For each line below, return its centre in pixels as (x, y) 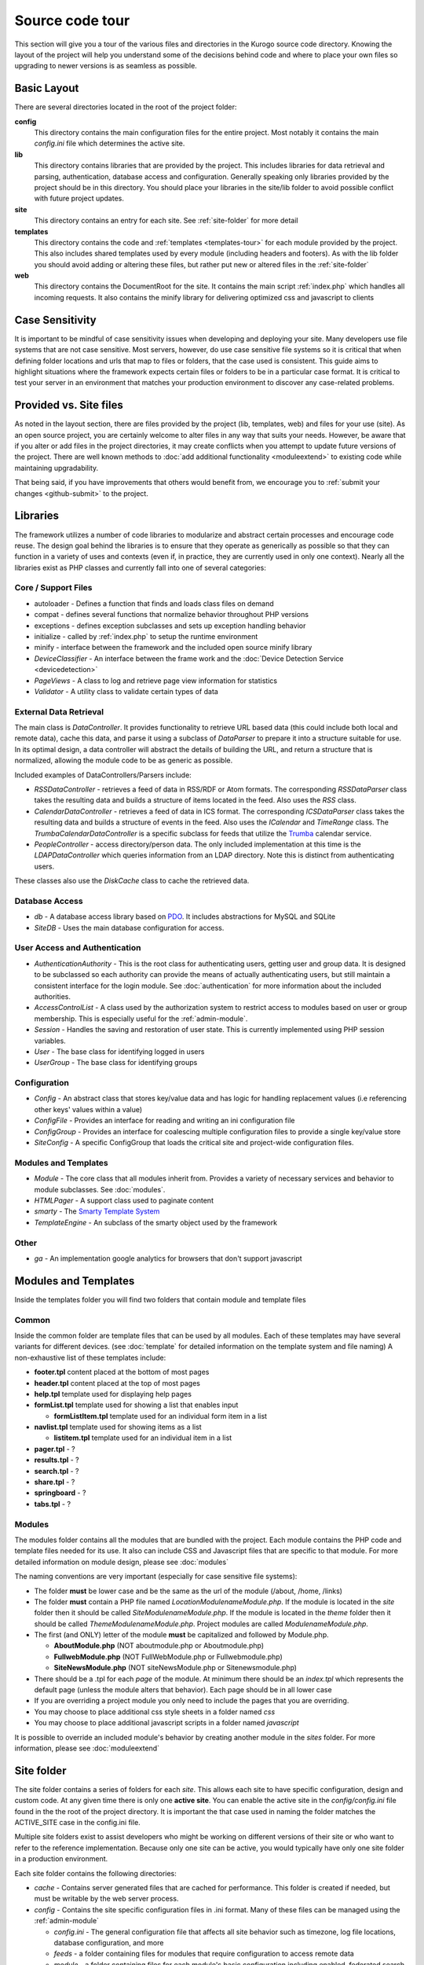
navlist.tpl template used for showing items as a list (118, 1427)
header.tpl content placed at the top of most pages (117, 1383)
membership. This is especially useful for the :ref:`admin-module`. (141, 1019)
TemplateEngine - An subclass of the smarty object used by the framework (156, 1222)
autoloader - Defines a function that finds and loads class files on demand (154, 603)
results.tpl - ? (57, 1460)
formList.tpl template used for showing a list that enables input (136, 1405)
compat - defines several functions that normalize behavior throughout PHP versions (172, 615)
